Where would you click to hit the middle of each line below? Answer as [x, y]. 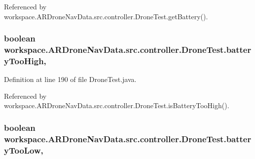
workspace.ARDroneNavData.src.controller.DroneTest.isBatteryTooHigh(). [117, 105]
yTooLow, [24, 150]
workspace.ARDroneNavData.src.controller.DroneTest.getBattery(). [106, 16]
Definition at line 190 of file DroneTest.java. [70, 79]
